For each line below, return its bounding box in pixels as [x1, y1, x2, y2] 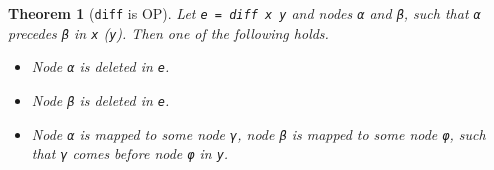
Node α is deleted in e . [31, 56, 170, 77]
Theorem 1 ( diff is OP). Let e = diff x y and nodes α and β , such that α [8, 3, 481, 23]
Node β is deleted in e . [31, 89, 170, 110]
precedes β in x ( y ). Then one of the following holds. [8, 22, 329, 43]
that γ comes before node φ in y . [31, 143, 229, 164]
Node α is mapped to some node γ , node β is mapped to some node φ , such [31, 123, 486, 144]
